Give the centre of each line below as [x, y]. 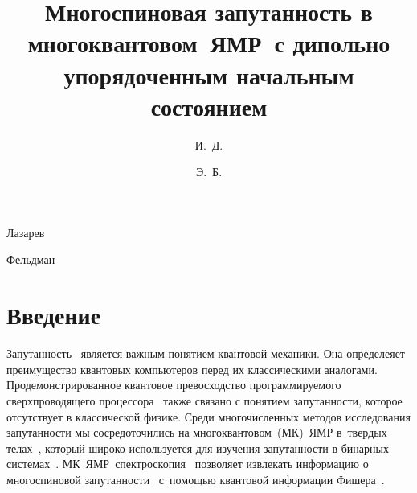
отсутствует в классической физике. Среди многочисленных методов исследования [208, 416]
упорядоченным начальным [209, 74]
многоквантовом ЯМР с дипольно [209, 43]
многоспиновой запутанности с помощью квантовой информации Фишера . [196, 479]
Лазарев [26, 232]
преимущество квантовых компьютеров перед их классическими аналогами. [192, 369]
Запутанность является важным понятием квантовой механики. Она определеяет [206, 353]
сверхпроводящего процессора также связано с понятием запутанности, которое [204, 400]
